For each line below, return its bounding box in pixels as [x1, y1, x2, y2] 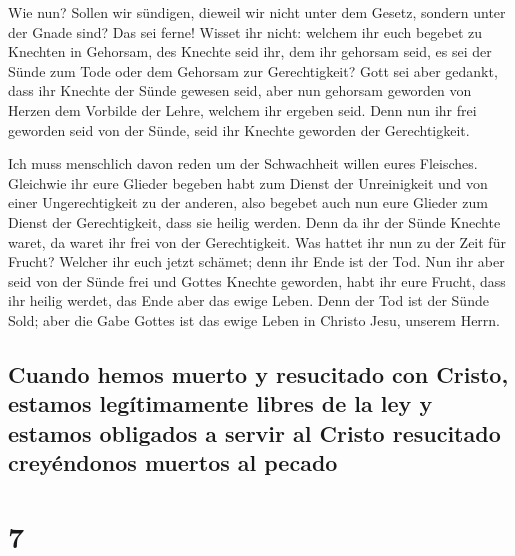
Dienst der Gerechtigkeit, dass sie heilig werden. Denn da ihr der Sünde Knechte [8, 211, 501, 232]
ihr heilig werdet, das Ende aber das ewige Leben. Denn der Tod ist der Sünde [8, 290, 489, 311]
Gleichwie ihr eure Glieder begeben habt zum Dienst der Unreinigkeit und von [8, 172, 488, 193]
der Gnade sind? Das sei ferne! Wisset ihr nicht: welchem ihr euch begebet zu [8, 21, 483, 42]
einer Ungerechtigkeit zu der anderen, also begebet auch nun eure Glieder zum [8, 192, 488, 213]
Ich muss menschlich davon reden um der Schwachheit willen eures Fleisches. [8, 153, 478, 174]
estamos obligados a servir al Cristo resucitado [8, 417, 501, 448]
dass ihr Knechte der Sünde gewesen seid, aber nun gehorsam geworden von [8, 80, 472, 101]
